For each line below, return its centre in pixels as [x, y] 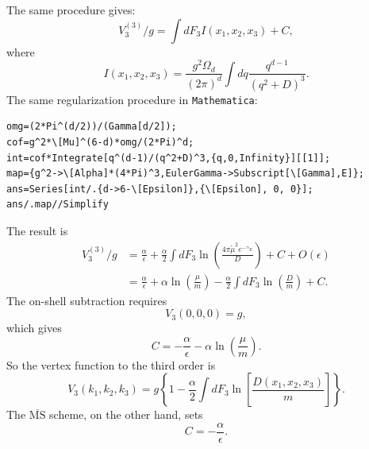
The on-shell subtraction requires [87, 300]
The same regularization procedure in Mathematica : [132, 99]
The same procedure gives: [71, 10]
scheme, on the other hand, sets [126, 414]
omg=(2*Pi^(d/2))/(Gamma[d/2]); [92, 127]
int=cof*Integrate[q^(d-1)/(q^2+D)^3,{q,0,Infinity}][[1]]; [169, 158]
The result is [37, 230]
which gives [34, 328]
